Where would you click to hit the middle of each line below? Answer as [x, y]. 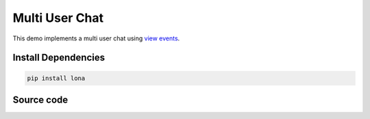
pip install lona [56, 78]
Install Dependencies [59, 58]
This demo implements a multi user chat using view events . [96, 38]
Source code [40, 100]
